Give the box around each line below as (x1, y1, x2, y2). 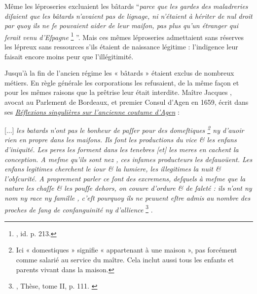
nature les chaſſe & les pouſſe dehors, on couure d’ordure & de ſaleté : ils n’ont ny (4, 183, 252, 193)
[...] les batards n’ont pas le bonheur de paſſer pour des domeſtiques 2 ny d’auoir (4, 124, 244, 135)
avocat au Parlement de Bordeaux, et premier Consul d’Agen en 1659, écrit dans (4, 97, 249, 107)
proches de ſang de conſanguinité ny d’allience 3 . (4, 203, 153, 214)
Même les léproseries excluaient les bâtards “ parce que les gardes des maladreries (4, 1, 248, 11)
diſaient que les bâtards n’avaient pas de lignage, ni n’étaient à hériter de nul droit (4, 10, 253, 21)
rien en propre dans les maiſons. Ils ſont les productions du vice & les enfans (4, 134, 237, 145)
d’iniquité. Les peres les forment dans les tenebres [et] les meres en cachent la (4, 144, 239, 155)
